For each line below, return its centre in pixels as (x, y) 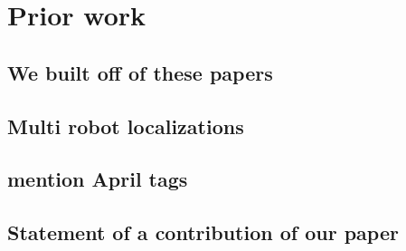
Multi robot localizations (126, 125)
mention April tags (98, 179)
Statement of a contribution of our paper (203, 232)
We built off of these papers (140, 72)
